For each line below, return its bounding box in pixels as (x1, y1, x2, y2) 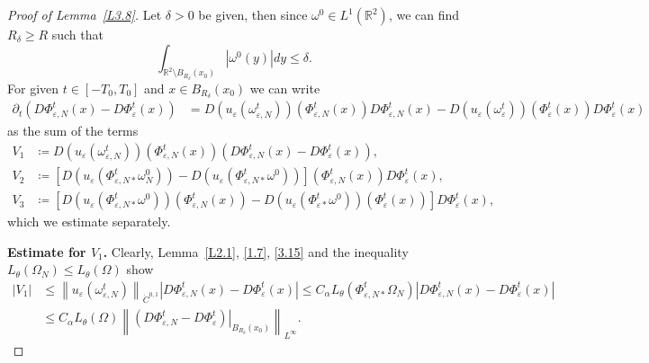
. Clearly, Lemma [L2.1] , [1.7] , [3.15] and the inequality (103, 242, 409, 261)
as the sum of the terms (7, 121, 139, 140)
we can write (249, 78, 320, 97)
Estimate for (7, 242, 86, 261)
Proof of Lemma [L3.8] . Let (7, 5, 162, 23)
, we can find (388, 5, 460, 23)
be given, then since (198, 5, 308, 23)
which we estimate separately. (7, 212, 171, 231)
